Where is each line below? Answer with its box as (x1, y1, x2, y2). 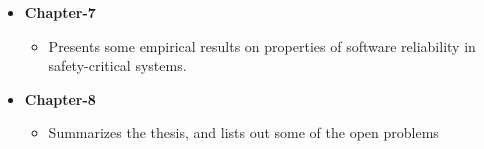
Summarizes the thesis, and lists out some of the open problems (48, 122, 439, 143)
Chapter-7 (24, 2, 96, 22)
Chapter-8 (24, 88, 96, 109)
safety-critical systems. (48, 55, 187, 76)
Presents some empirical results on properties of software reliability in (48, 35, 476, 56)
